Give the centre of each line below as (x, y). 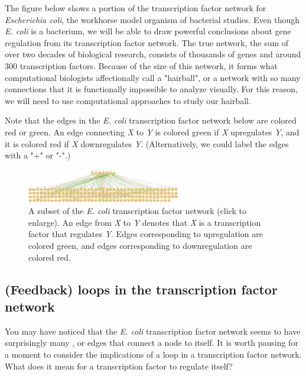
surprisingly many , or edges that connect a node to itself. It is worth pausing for (152, 343)
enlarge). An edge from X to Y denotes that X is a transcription (145, 222)
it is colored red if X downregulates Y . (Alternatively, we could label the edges (147, 143)
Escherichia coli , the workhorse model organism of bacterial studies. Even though (152, 19)
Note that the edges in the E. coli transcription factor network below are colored (151, 120)
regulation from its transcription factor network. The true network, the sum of (147, 42)
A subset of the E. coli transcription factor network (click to (137, 211)
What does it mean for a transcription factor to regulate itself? (119, 366)
